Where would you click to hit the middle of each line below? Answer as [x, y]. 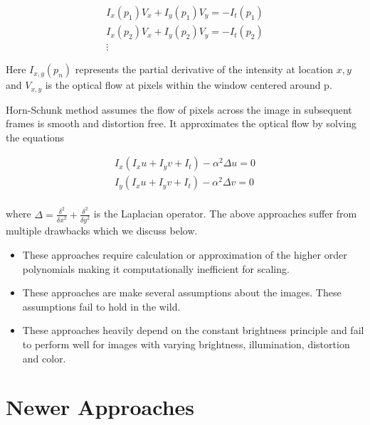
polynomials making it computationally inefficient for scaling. [156, 268]
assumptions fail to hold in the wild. [101, 306]
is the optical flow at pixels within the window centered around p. [189, 85]
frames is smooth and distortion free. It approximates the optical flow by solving [181, 123]
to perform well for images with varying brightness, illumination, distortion [186, 344]
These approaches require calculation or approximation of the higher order [185, 254]
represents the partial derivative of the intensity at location [204, 69]
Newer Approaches [100, 407]
